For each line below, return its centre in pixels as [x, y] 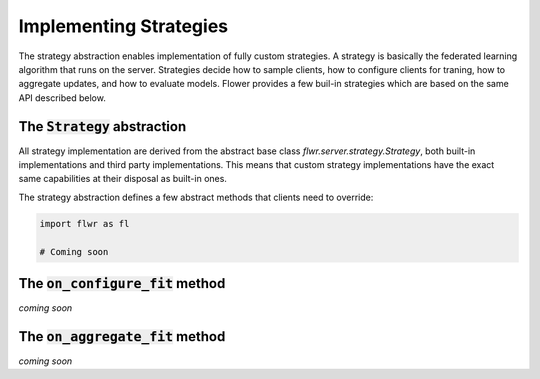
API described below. [62, 97]
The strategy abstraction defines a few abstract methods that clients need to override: [196, 197]
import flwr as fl [84, 223]
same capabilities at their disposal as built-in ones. [122, 179]
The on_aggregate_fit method [122, 336]
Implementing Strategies [123, 26]
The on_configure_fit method [122, 283]
